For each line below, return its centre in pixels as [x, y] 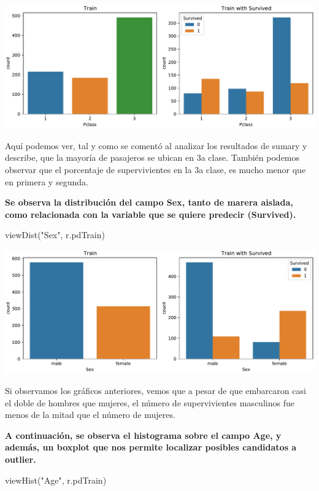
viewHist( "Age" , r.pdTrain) [56, 480]
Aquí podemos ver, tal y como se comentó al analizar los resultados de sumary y [156, 145]
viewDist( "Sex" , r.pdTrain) [55, 235]
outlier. [21, 459]
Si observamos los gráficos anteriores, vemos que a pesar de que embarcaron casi [156, 390]
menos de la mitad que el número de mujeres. [90, 415]
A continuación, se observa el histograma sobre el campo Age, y [143, 435]
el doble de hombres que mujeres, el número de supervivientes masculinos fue [150, 402]
